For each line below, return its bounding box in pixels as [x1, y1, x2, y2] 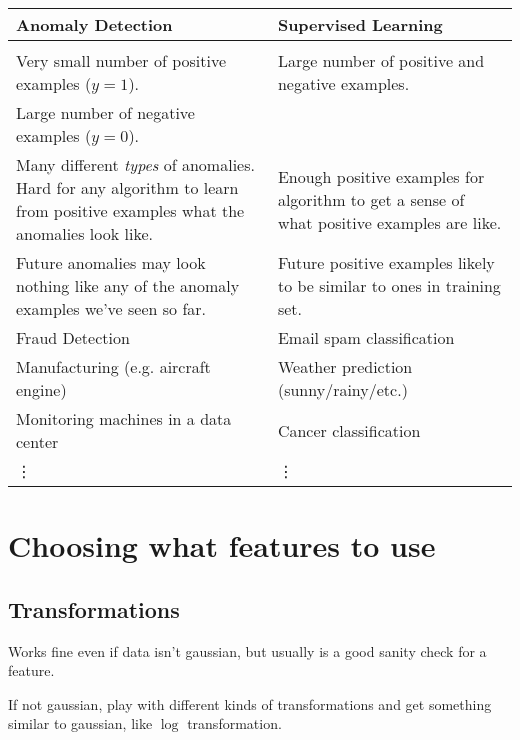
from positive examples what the [16, 199, 245, 222]
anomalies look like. [16, 222, 153, 245]
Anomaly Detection [16, 13, 173, 36]
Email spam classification [277, 326, 455, 349]
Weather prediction [277, 355, 413, 378]
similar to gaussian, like [8, 713, 153, 734]
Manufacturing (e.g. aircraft [16, 355, 211, 378]
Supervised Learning [277, 13, 443, 36]
